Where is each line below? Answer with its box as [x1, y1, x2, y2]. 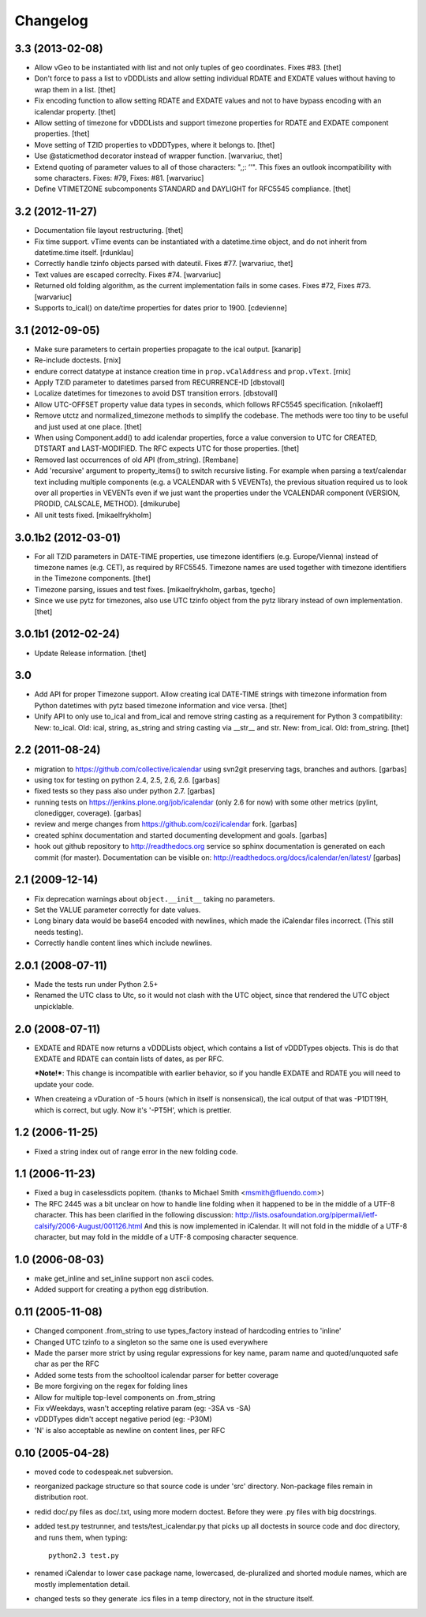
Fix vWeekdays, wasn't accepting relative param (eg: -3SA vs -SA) [34, 1403, 252, 1413]
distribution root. [34, 1492, 88, 1502]
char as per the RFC [34, 1359, 99, 1369]
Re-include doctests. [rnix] [34, 355, 121, 365]
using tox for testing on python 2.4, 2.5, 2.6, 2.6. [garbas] [34, 775, 220, 785]
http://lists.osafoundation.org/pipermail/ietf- [234, 1210, 378, 1220]
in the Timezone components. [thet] [34, 573, 151, 583]
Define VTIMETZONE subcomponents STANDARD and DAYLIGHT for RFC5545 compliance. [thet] [34, 184, 351, 193]
